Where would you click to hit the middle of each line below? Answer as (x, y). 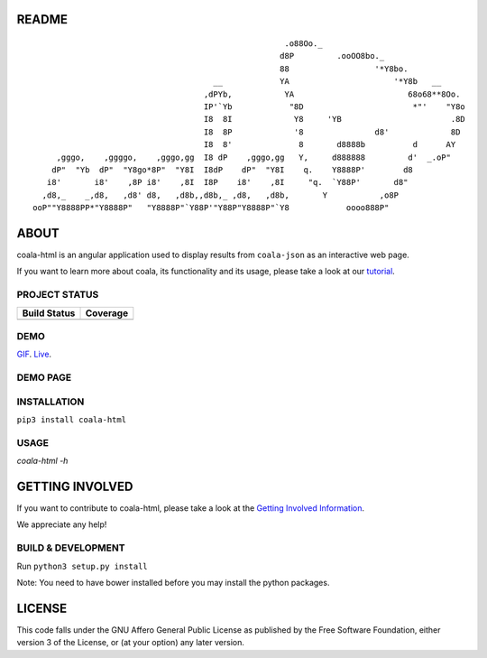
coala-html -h (42, 461)
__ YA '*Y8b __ (327, 82)
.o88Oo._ (304, 44)
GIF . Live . (34, 354)
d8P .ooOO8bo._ (332, 56)
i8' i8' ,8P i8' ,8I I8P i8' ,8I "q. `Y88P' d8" (227, 182)
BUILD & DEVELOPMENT (71, 548)
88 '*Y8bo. (344, 69)
